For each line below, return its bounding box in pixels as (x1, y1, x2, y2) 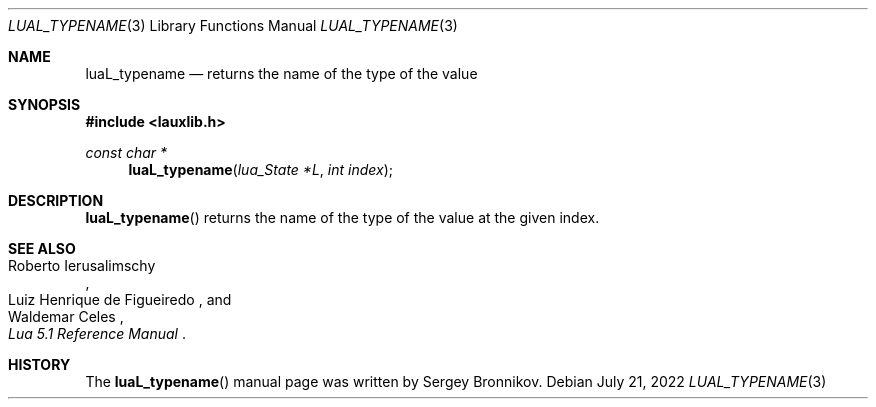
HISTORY (8, 356, 71, 373)
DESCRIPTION (8, 192, 104, 209)
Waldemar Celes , (8, 308, 124, 325)
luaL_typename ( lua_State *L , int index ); (128, 161, 393, 178)
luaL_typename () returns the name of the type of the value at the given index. (85, 209, 600, 226)
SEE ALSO (8, 240, 76, 257)
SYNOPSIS (8, 96, 81, 113)
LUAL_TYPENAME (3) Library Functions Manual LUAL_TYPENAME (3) (8, 17, 458, 34)
